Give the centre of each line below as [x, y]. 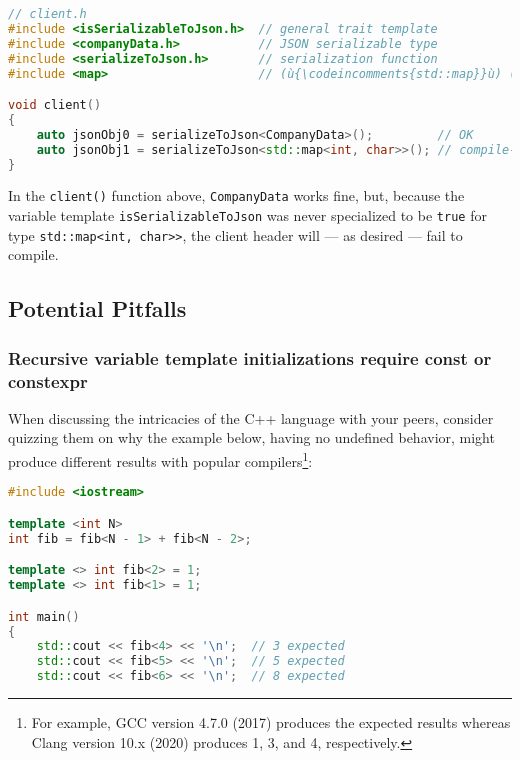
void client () [55, 105]
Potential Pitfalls [97, 308]
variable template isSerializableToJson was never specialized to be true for [247, 215]
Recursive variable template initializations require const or [250, 357]
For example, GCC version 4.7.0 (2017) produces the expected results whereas [271, 722]
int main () [44, 616]
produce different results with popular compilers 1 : [160, 459]
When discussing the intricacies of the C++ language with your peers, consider [251, 417]
